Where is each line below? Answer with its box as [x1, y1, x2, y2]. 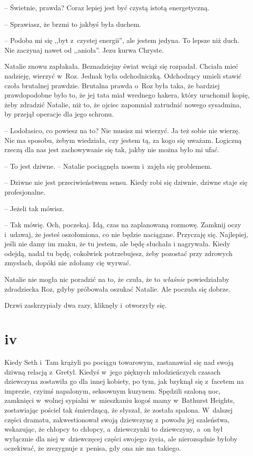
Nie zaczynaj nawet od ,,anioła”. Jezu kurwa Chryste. [4, 44, 164, 55]
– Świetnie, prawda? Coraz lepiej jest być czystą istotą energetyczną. [4, 2, 210, 12]
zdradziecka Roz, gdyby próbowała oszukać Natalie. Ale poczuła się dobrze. [4, 283, 231, 294]
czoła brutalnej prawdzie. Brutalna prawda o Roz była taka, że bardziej [4, 80, 220, 90]
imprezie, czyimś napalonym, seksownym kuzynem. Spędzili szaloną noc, [4, 385, 221, 396]
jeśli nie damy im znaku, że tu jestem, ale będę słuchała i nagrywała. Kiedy [4, 238, 231, 249]
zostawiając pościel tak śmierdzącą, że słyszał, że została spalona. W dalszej [4, 404, 233, 415]
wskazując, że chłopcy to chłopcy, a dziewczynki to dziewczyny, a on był [4, 424, 223, 434]
